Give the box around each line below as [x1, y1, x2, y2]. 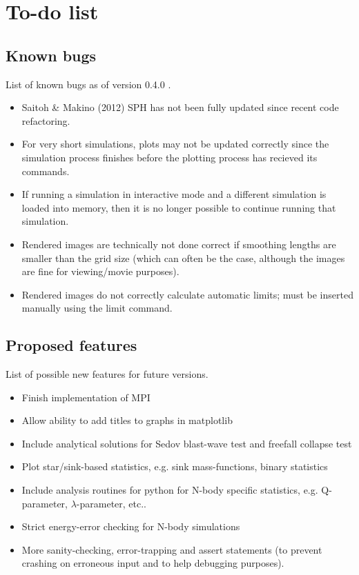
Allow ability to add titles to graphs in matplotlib [21, 413, 233, 427]
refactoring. [21, 113, 70, 128]
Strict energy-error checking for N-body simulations [21, 519, 240, 534]
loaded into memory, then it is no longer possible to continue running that [21, 200, 336, 214]
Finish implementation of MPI [21, 390, 151, 404]
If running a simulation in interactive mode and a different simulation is [21, 187, 327, 201]
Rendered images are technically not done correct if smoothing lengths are [21, 236, 336, 251]
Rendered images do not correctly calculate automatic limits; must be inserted [21, 287, 353, 301]
